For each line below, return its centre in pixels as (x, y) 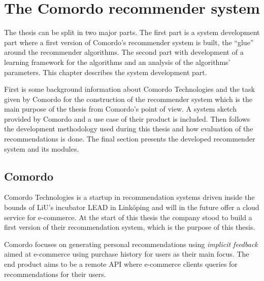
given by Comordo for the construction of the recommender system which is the (128, 99)
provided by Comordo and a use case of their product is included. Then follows (127, 118)
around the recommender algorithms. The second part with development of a (124, 52)
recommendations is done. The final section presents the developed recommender (130, 139)
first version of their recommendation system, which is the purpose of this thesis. (130, 227)
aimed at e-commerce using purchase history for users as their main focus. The (127, 254)
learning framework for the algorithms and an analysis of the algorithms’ (117, 62)
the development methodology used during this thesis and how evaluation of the (129, 129)
